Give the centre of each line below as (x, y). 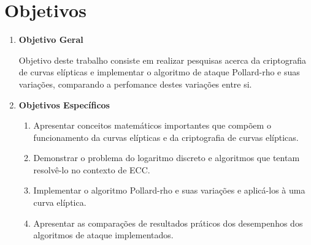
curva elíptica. (60, 202)
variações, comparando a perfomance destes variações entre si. (135, 84)
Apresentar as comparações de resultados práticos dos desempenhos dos (168, 223)
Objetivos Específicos (64, 104)
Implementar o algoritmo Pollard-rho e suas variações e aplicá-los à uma (169, 190)
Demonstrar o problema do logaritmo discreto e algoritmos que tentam (167, 158)
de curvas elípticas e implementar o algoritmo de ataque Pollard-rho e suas (159, 72)
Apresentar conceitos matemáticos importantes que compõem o (152, 125)
